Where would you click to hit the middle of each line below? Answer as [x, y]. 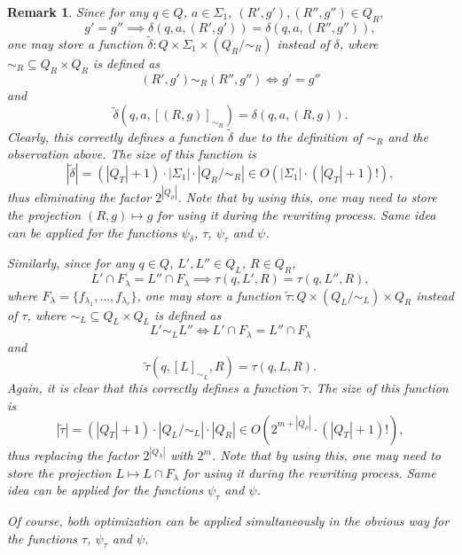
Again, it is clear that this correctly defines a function [153, 388]
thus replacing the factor [73, 455]
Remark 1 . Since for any [78, 12]
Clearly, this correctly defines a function [115, 136]
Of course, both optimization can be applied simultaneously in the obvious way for [228, 521]
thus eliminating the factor [79, 197]
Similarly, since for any [71, 263]
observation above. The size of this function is [132, 154]
